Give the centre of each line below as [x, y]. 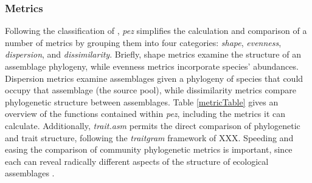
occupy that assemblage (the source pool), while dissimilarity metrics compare [151, 90]
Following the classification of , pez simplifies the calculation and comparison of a [156, 31]
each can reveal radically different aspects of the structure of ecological [137, 161]
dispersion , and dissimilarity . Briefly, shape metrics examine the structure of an [153, 54]
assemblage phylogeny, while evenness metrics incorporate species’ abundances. [152, 66]
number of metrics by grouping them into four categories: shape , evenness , [143, 42]
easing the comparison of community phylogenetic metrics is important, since [149, 149]
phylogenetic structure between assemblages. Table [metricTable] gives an [142, 101]
